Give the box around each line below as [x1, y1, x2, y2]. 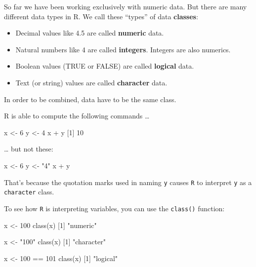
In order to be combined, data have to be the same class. [4, 94, 176, 104]
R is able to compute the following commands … [4, 111, 150, 121]
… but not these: [4, 144, 53, 154]
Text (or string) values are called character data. [15, 77, 168, 87]
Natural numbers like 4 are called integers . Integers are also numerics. [15, 44, 231, 54]
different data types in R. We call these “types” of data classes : [4, 11, 198, 21]
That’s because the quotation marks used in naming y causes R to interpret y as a [4, 177, 252, 187]
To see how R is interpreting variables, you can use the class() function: [4, 203, 225, 213]
